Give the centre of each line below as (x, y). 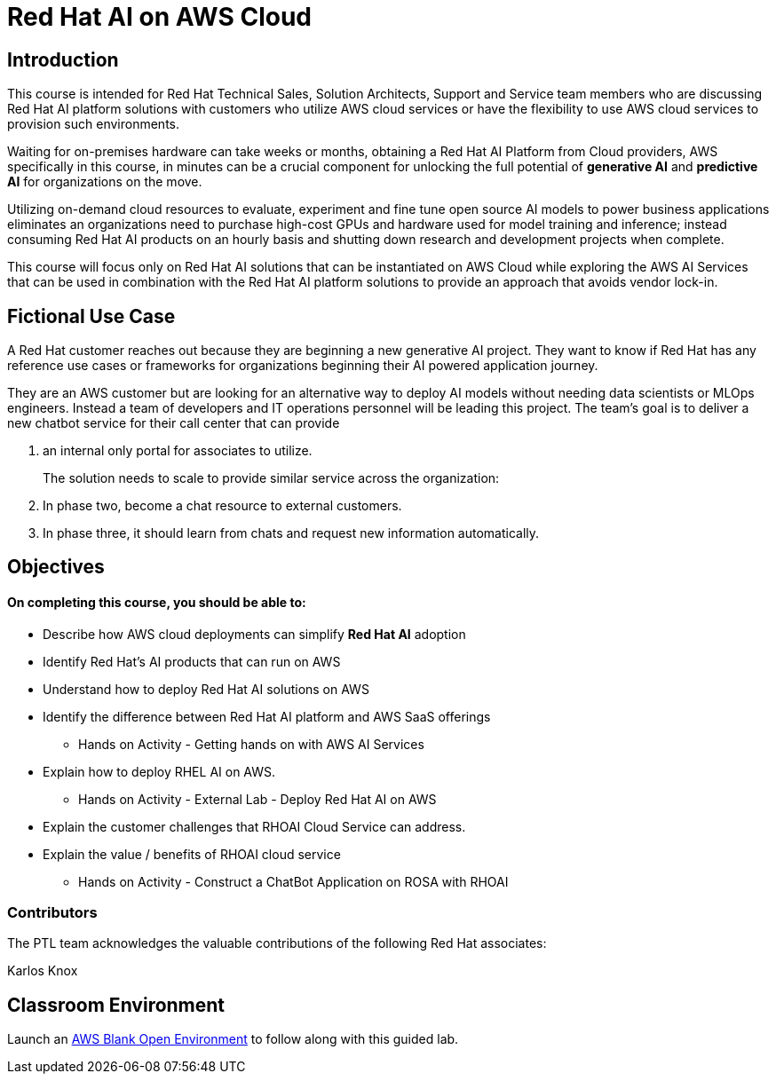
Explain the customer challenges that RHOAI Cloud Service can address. (254, 826)
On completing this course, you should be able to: (157, 603)
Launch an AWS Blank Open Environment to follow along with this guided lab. (233, 1039)
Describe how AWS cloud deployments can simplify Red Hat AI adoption (254, 634)
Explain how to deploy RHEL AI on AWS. (159, 771)
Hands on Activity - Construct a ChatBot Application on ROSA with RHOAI (293, 881)
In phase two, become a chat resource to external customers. (222, 506)
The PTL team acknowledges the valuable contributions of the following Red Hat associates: (277, 943)
